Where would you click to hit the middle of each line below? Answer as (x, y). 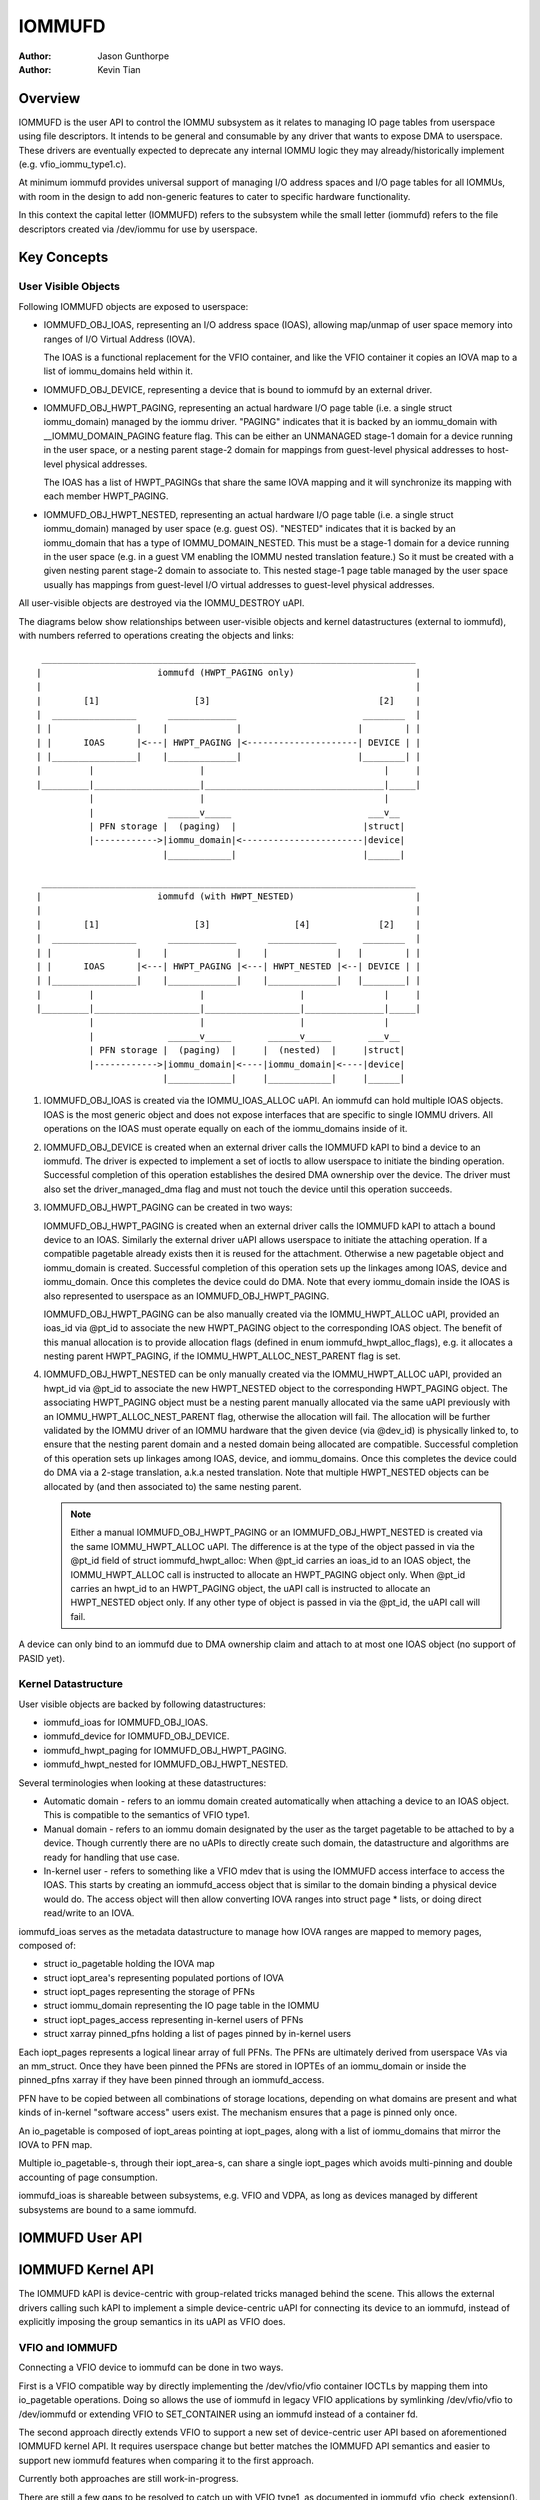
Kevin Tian (119, 69)
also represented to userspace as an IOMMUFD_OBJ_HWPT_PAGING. (186, 1296)
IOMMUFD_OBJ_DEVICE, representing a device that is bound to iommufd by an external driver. (238, 389)
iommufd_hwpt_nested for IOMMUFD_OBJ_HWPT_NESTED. (166, 1764)
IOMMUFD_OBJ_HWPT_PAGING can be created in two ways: (168, 1207)
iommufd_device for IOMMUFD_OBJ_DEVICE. (136, 1736)
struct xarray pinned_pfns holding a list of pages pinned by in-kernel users (197, 2034)
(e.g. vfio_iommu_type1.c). (72, 164)
